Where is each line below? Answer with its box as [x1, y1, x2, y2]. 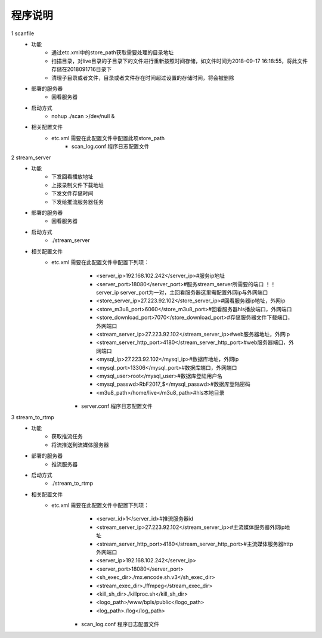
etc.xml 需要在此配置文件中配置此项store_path [51, 134, 165, 141]
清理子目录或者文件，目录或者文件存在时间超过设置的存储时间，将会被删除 [51, 74, 234, 81]
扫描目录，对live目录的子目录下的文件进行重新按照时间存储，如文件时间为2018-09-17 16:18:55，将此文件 [51, 57, 308, 64]
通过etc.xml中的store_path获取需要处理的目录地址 [51, 49, 174, 56]
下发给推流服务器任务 [51, 198, 104, 205]
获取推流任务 [51, 433, 83, 440]
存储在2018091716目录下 [51, 66, 112, 73]
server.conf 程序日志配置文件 [81, 402, 153, 410]
